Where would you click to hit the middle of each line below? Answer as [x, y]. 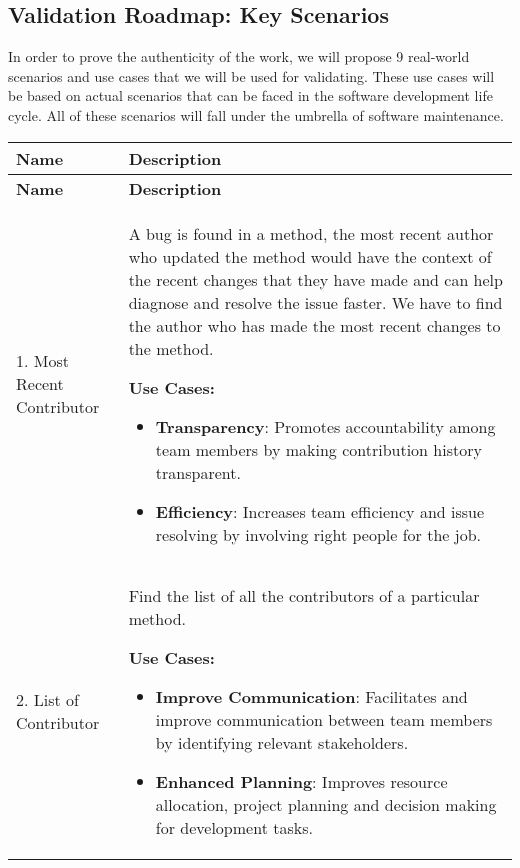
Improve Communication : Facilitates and [311, 696]
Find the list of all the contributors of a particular [304, 595]
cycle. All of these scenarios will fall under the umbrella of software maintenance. [256, 114]
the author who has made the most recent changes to [314, 325]
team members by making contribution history [318, 449]
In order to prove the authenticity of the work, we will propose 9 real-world [239, 56]
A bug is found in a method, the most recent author [311, 233]
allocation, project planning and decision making [326, 804]
